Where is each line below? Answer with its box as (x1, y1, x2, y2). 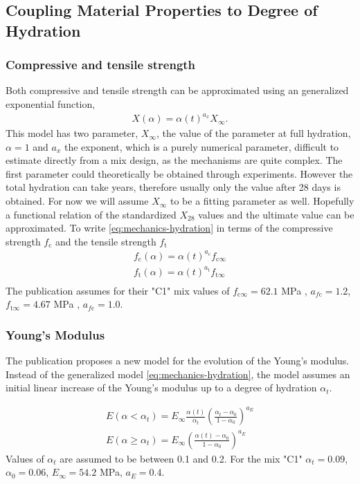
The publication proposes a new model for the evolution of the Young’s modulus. (6, 353, 350, 367)
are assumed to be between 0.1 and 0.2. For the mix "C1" (60, 451, 303, 465)
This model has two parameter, (6, 126, 138, 140)
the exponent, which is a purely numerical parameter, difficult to (64, 139, 339, 153)
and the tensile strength (55, 234, 156, 248)
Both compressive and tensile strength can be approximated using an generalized (6, 83, 349, 97)
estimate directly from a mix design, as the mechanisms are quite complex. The (6, 153, 343, 167)
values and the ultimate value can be (198, 207, 354, 221)
